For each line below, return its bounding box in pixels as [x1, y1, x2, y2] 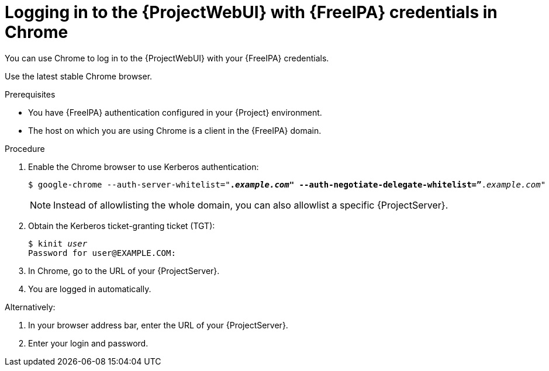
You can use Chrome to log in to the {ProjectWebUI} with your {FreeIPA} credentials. [5, 53, 329, 63]
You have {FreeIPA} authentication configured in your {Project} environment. [28, 107, 322, 117]
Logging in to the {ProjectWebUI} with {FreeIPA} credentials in [5, 2, 498, 22]
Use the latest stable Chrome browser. [5, 71, 153, 81]
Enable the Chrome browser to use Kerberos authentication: [28, 161, 259, 172]
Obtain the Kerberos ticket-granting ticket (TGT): [28, 220, 215, 231]
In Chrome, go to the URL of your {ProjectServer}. [28, 265, 220, 276]
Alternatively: [5, 301, 56, 312]
